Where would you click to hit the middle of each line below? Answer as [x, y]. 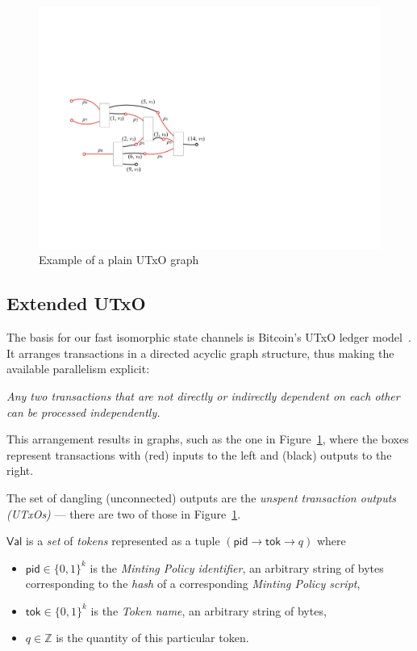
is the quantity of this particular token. [152, 638]
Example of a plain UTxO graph [119, 260]
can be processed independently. [83, 412]
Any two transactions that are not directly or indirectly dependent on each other [203, 395]
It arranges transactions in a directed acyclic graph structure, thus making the [200, 353]
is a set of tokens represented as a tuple [123, 541]
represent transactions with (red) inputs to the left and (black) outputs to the [199, 454]
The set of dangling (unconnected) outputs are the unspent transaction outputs [202, 497]
